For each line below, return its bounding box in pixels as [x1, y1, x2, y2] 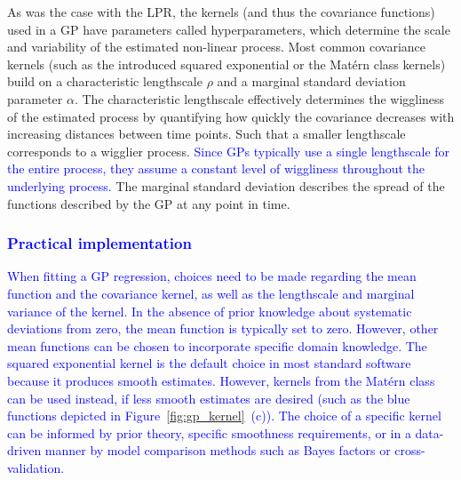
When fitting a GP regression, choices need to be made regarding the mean [7, 267, 417, 285]
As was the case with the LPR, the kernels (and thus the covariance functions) [7, 3, 435, 20]
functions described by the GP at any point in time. [7, 194, 290, 212]
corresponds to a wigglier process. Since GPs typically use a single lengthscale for [7, 141, 450, 160]
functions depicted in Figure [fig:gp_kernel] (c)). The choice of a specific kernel [7, 406, 441, 425]
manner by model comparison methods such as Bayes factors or [44, 441, 391, 460]
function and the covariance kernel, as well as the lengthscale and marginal [7, 284, 415, 302]
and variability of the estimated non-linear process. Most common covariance [7, 37, 426, 56]
